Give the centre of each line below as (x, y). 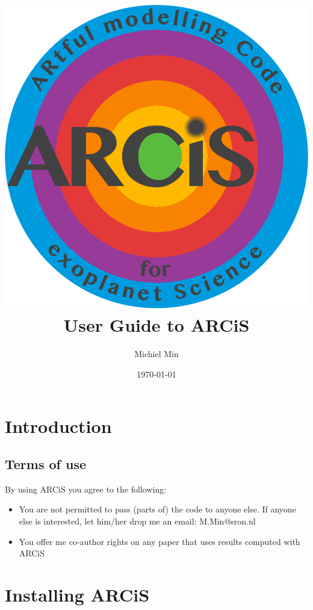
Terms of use (46, 464)
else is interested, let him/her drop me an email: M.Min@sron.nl (137, 521)
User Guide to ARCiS (156, 325)
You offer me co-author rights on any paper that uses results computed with (160, 541)
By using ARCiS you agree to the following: (86, 489)
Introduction (58, 425)
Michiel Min (156, 354)
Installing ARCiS (77, 595)
